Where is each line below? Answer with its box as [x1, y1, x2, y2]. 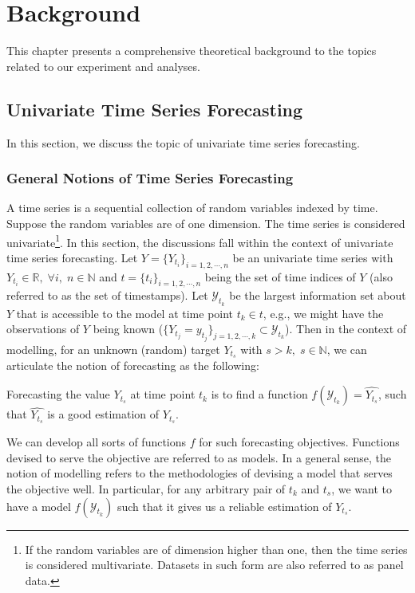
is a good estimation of [47, 406, 160, 422]
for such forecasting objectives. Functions [199, 434, 400, 450]
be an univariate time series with [232, 249, 393, 265]
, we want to [331, 480, 392, 497]
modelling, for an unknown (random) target [6, 340, 220, 357]
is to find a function [211, 386, 308, 403]
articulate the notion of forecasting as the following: [6, 357, 259, 374]
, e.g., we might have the [263, 304, 384, 321]
